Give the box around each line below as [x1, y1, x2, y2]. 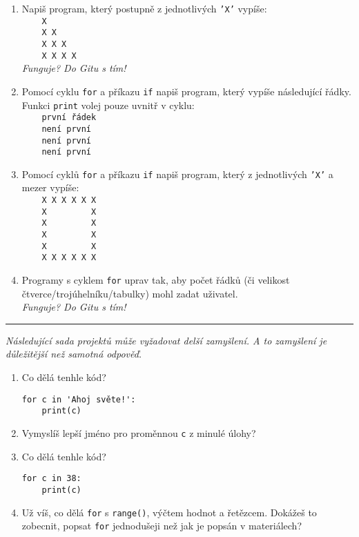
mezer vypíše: [21, 180, 79, 195]
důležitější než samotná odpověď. [6, 346, 142, 361]
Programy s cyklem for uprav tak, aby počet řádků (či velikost [21, 273, 290, 286]
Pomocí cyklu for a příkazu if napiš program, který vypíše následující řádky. [21, 84, 351, 98]
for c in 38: [21, 473, 81, 484]
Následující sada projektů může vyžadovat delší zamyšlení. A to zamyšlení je [6, 333, 327, 347]
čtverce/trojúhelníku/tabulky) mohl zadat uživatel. [21, 286, 238, 300]
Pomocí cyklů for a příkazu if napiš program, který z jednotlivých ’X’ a [21, 166, 333, 181]
